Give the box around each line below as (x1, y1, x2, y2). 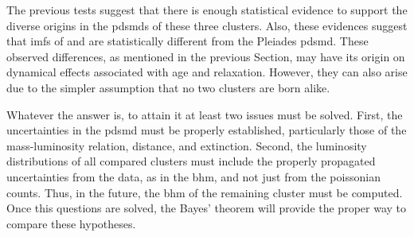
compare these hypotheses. (6, 215, 136, 231)
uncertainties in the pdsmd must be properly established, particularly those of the (6, 122, 407, 138)
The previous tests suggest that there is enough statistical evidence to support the (6, 2, 408, 17)
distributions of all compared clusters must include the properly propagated (6, 153, 376, 169)
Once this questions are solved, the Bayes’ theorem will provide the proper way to (6, 200, 407, 216)
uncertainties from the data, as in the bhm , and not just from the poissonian (6, 168, 381, 185)
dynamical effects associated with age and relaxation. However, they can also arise (6, 64, 408, 80)
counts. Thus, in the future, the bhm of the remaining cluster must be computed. (6, 184, 403, 200)
